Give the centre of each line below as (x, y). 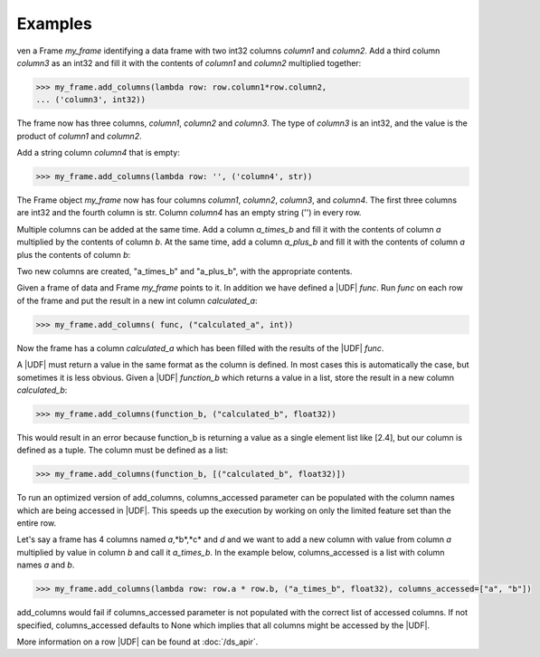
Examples (54, 24)
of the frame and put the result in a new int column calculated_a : (137, 300)
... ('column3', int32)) (91, 100)
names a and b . (46, 565)
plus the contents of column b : (74, 254)
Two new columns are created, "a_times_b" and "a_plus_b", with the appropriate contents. (185, 271)
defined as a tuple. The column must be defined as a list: (123, 450)
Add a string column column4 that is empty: (98, 153)
